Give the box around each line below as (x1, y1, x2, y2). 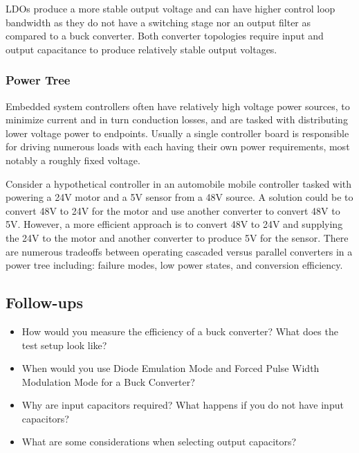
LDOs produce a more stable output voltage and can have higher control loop (6, 1, 335, 15)
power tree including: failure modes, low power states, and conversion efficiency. (6, 258, 343, 272)
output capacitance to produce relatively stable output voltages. (6, 42, 277, 56)
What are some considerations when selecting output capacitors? (21, 434, 297, 449)
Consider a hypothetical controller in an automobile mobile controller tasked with (6, 176, 352, 190)
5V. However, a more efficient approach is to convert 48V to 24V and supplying (6, 217, 343, 231)
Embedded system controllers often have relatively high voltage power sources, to (6, 98, 350, 113)
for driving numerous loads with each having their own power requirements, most (6, 139, 350, 154)
